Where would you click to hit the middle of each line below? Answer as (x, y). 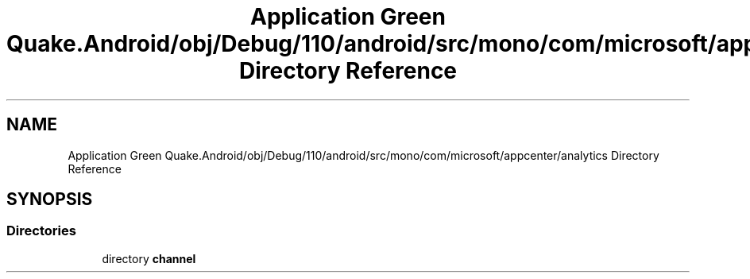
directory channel (149, 258)
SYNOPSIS (50, 200)
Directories (41, 231)
